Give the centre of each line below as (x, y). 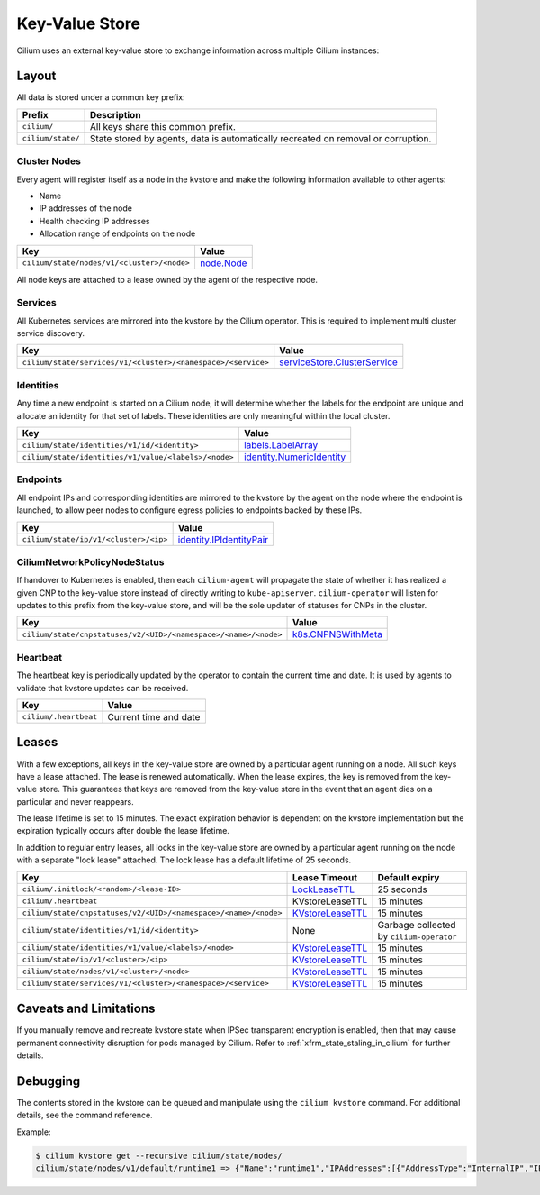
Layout (36, 76)
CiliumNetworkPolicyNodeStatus (90, 561)
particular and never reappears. (75, 801)
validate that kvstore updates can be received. (103, 688)
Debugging (49, 1081)
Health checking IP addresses (94, 221)
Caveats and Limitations (86, 1009)
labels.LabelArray (281, 445)
